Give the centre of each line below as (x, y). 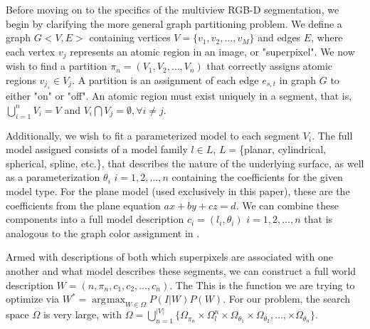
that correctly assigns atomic (270, 66)
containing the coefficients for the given (257, 177)
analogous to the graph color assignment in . (103, 233)
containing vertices (130, 37)
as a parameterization (53, 177)
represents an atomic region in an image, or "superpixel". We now (212, 51)
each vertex (31, 51)
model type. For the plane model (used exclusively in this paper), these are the (178, 191)
